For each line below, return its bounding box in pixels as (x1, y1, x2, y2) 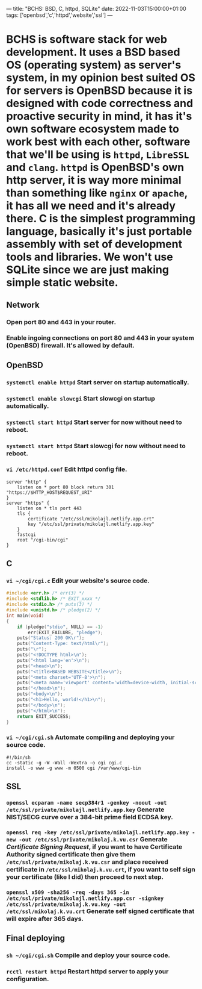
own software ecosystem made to (6, 122, 179, 136)
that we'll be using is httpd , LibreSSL (6, 148, 189, 161)
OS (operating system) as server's (6, 58, 182, 72)
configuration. (6, 975, 49, 984)
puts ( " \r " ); (17, 646, 47, 652)
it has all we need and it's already (6, 199, 176, 213)
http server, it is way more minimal (6, 173, 182, 187)
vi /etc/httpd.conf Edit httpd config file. (6, 465, 127, 473)
